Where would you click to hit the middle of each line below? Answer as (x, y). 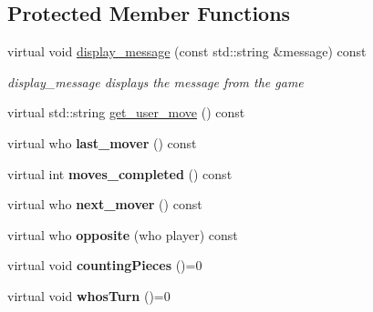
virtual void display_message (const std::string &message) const (187, 51)
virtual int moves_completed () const (120, 173)
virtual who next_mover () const (105, 204)
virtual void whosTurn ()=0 (89, 295)
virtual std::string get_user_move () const (126, 112)
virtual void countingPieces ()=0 (105, 265)
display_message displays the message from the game (155, 81)
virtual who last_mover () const (102, 142)
